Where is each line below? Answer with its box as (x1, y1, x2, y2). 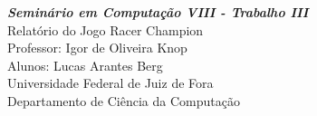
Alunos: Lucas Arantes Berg (7, 55, 163, 74)
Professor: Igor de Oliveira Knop (7, 38, 187, 57)
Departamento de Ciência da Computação (7, 91, 240, 110)
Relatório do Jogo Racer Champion (7, 20, 204, 39)
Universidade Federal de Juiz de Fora (7, 73, 214, 92)
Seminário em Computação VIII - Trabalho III (7, 3, 309, 21)
